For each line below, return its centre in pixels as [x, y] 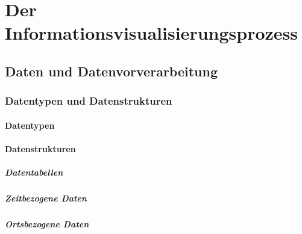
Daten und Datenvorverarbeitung [111, 71]
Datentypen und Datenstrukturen [89, 101]
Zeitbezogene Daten [46, 198]
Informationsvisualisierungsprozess [151, 33]
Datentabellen [34, 172]
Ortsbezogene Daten [47, 224]
